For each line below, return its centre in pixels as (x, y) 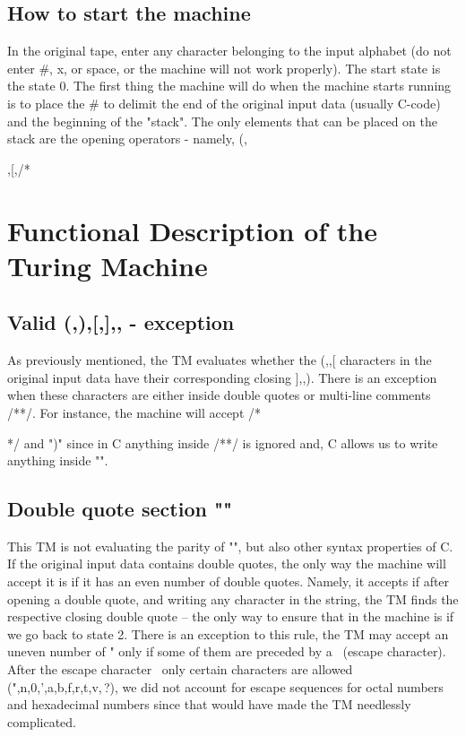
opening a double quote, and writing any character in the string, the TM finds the (233, 598)
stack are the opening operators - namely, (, (127, 139)
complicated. (42, 721)
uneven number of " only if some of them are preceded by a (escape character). (227, 651)
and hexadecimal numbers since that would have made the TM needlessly (209, 704)
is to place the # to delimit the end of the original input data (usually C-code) (224, 103)
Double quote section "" (120, 509)
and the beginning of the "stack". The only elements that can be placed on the (223, 121)
